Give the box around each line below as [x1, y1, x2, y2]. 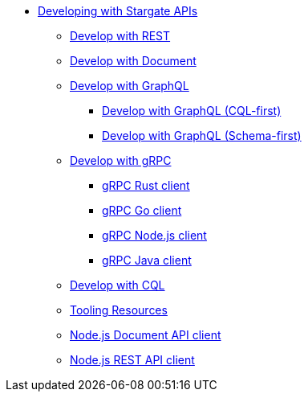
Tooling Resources [70, 303, 168, 317]
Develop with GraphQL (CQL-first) [102, 104, 282, 117]
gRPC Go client [102, 203, 182, 217]
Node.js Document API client [70, 328, 221, 342]
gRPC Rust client [102, 178, 190, 192]
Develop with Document [70, 54, 197, 68]
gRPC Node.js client [102, 228, 207, 242]
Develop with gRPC [70, 154, 172, 167]
